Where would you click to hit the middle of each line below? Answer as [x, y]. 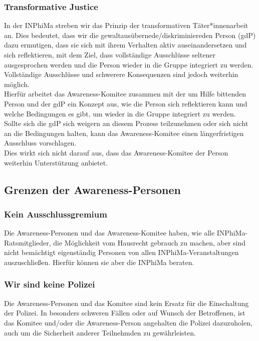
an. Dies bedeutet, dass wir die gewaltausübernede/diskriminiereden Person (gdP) [130, 35]
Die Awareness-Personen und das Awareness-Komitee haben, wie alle [109, 233]
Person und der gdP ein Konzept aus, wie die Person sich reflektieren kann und [126, 103]
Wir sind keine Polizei [50, 284]
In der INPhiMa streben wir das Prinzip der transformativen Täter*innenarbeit [126, 25]
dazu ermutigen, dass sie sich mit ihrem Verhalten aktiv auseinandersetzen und [125, 45]
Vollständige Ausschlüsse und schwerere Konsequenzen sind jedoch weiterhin [121, 74]
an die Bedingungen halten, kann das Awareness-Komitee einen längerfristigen [124, 133]
